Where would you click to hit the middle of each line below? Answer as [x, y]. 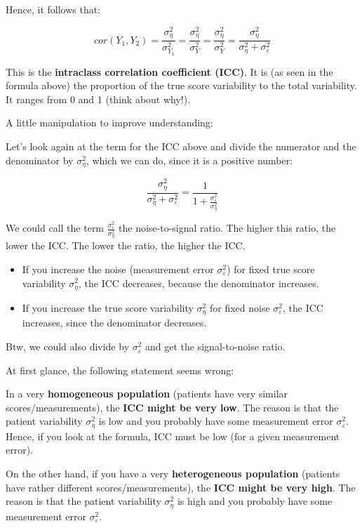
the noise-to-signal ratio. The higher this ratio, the [227, 228]
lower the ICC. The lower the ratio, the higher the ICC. [126, 245]
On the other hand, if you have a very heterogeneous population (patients [173, 474]
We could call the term [55, 228]
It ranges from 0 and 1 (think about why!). [98, 99]
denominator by [40, 160]
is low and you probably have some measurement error [216, 421]
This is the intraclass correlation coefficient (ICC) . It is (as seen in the [169, 71]
